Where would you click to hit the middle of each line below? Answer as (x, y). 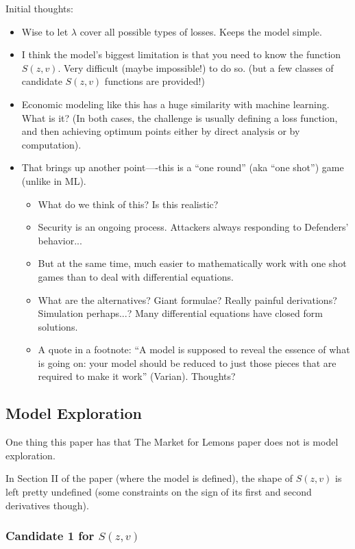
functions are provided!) (155, 81)
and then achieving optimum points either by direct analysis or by (161, 131)
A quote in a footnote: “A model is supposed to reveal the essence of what (194, 349)
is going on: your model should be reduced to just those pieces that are (187, 362)
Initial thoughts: (39, 8)
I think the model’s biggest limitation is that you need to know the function (181, 54)
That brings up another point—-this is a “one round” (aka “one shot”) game (183, 167)
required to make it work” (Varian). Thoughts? (137, 376)
